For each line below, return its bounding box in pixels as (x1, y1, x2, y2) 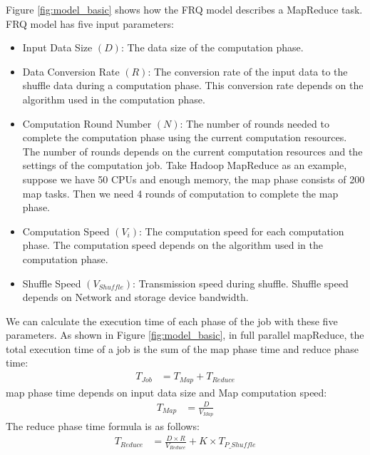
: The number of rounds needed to (180, 116, 329, 131)
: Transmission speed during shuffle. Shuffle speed (132, 275, 349, 290)
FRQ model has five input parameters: (6, 16, 174, 31)
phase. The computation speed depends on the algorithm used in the (22, 237, 323, 252)
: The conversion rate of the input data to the (148, 63, 348, 78)
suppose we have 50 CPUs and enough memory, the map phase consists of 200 (22, 171, 365, 186)
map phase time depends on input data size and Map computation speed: (6, 384, 327, 399)
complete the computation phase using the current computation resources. (22, 130, 347, 145)
